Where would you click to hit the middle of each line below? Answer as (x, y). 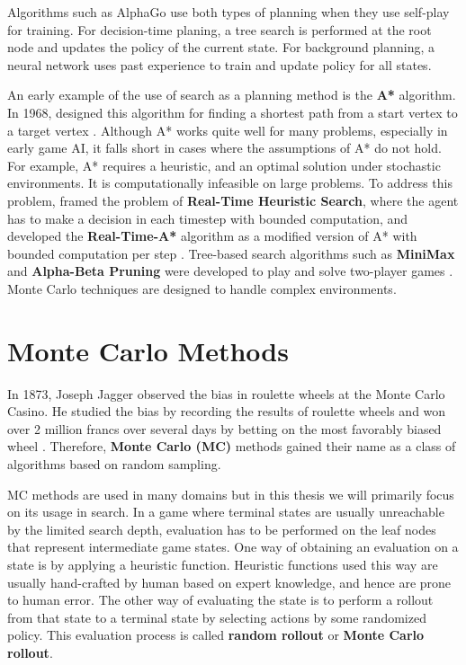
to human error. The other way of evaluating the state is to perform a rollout (220, 600)
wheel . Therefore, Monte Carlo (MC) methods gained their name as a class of (232, 446)
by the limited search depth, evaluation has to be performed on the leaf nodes (222, 529)
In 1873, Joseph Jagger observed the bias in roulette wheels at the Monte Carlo (226, 393)
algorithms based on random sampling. (114, 464)
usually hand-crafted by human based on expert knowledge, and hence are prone (229, 582)
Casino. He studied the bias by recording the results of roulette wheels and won (227, 411)
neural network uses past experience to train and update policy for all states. (220, 64)
